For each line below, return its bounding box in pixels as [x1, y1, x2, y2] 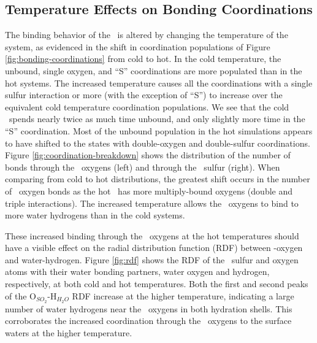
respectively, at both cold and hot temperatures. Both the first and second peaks [5, 277, 308, 290]
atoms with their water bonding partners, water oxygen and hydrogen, [5, 265, 270, 278]
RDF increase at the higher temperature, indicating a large [72, 289, 294, 302]
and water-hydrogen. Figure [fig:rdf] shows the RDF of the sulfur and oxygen [5, 253, 299, 266]
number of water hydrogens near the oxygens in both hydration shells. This [5, 302, 292, 315]
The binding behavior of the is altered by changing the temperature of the [5, 28, 288, 41]
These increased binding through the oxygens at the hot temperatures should [5, 229, 299, 242]
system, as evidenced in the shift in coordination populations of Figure [5, 40, 270, 53]
